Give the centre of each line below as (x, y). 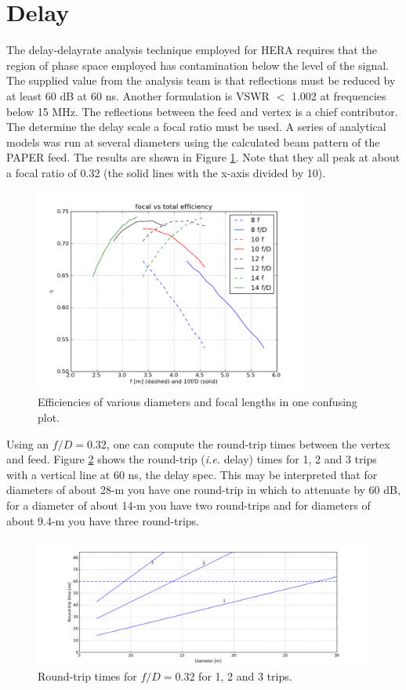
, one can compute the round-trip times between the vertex (248, 443)
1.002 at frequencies (339, 95)
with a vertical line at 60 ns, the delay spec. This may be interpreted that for (192, 474)
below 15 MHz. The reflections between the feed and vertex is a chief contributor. (202, 111)
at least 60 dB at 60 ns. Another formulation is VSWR (138, 95)
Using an (28, 443)
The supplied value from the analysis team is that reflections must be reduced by (201, 80)
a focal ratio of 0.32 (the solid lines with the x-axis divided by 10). (166, 172)
